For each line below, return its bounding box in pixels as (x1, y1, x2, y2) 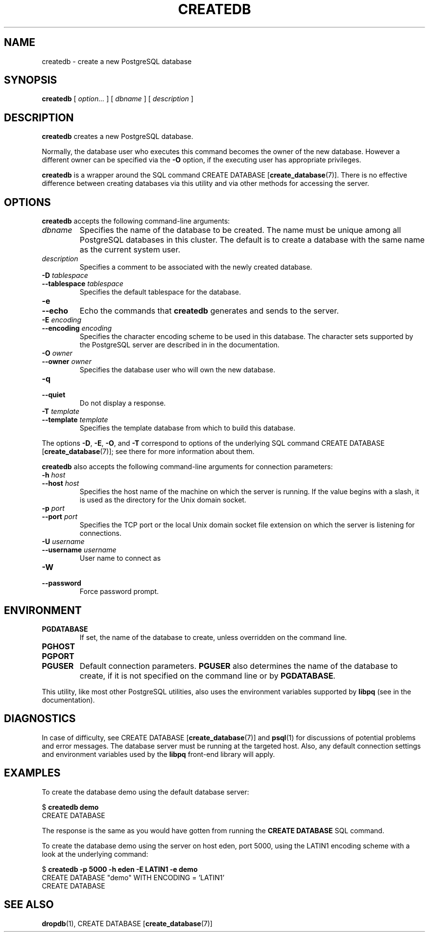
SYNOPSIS (4, 74, 57, 87)
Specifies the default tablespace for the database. (79, 288, 241, 297)
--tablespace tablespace (42, 279, 123, 288)
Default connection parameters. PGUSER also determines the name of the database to (79, 661, 398, 671)
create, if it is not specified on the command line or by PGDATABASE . (79, 670, 335, 681)
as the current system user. (79, 245, 181, 255)
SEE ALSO (4, 898, 54, 911)
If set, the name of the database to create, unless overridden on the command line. (79, 633, 347, 641)
